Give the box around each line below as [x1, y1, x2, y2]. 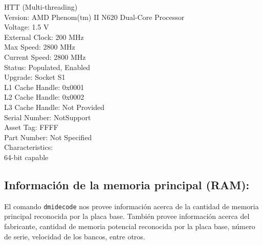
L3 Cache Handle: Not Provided [4, 101, 105, 112]
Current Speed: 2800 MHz [4, 51, 86, 62]
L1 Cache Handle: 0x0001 [4, 81, 84, 92]
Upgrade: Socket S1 [4, 72, 65, 82]
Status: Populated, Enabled [4, 61, 91, 72]
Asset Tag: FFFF [4, 122, 58, 132]
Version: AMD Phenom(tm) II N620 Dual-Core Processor [4, 11, 185, 22]
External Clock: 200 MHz [4, 31, 84, 42]
